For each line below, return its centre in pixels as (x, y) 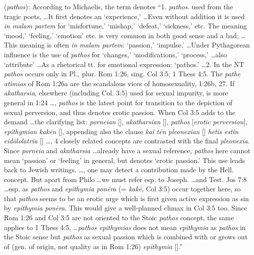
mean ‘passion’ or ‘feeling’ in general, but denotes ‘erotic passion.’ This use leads (125, 160)
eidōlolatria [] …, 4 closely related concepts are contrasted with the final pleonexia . (127, 141)
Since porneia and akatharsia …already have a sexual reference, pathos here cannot (127, 150)
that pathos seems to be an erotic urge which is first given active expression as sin (127, 198)
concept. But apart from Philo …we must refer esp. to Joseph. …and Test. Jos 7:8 (126, 179)
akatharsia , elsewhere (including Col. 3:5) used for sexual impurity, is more (116, 93)
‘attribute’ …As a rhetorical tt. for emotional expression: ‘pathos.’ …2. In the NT (124, 64)
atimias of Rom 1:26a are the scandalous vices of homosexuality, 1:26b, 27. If (119, 83)
